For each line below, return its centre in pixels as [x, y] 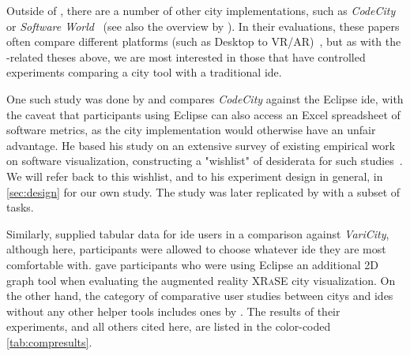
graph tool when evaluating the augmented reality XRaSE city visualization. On [201, 280]
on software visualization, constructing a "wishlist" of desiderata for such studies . [205, 161]
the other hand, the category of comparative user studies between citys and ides [200, 296]
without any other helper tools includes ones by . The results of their [173, 311]
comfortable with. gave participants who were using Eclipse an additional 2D [192, 264]
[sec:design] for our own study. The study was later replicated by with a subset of [203, 191]
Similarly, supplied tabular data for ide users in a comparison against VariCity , [198, 233]
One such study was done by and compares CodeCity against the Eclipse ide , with [205, 98]
